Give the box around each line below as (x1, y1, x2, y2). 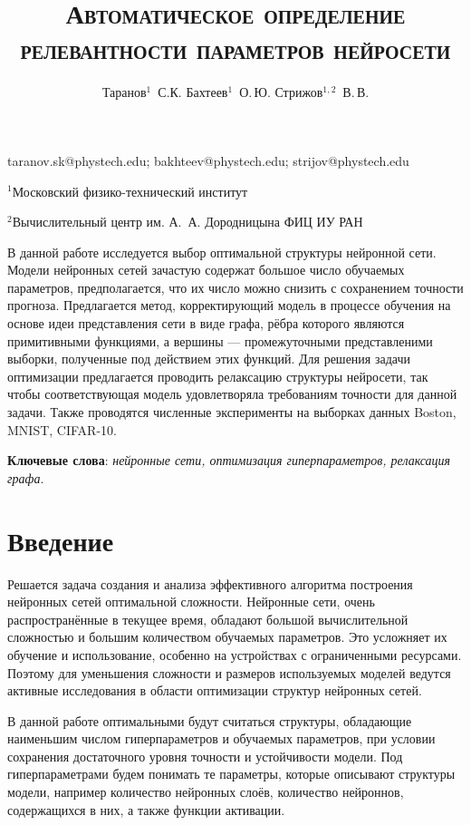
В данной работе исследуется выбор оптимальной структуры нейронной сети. (7, 242, 437, 261)
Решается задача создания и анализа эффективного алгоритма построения (7, 574, 413, 593)
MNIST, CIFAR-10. (7, 420, 117, 439)
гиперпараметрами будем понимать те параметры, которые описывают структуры (7, 764, 456, 783)
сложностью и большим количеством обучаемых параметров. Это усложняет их (7, 627, 447, 646)
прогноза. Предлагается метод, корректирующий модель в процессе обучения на (7, 296, 451, 315)
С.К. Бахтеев (158, 82, 228, 102)
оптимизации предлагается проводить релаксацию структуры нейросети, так (7, 366, 428, 385)
